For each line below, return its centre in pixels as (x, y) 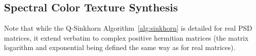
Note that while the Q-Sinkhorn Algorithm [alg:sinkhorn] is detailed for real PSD (128, 28)
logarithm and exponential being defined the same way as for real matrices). (120, 47)
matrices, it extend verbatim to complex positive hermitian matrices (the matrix (126, 37)
